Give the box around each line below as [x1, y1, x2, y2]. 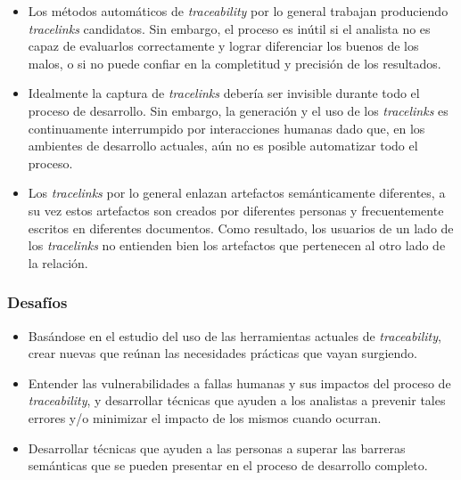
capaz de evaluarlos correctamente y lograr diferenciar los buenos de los [28, 37, 419, 55]
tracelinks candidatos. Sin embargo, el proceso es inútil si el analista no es [28, 19, 431, 37]
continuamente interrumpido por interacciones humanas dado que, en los [28, 118, 425, 137]
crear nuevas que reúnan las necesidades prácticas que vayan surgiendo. [28, 344, 417, 362]
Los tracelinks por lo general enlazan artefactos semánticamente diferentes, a [28, 183, 446, 202]
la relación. [28, 253, 88, 272]
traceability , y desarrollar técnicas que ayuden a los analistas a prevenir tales [28, 391, 446, 410]
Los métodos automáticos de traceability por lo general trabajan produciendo [28, 2, 449, 20]
